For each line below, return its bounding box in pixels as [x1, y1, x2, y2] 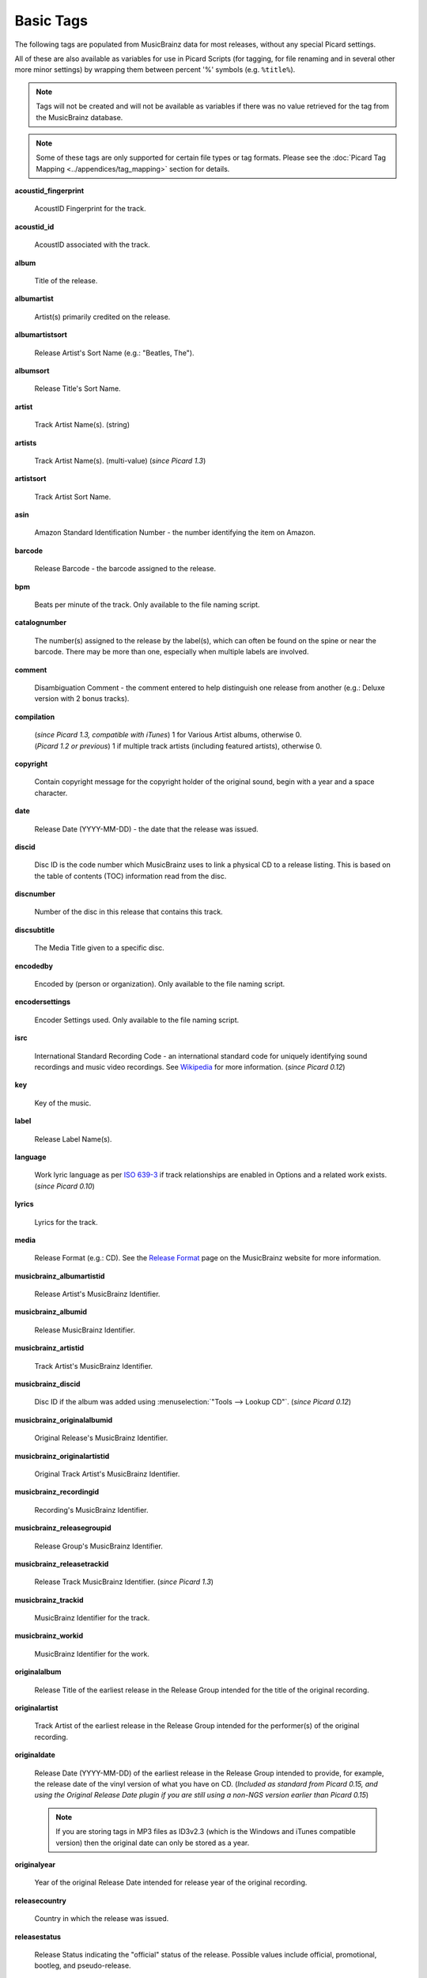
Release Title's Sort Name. [34, 384, 122, 393]
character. [34, 788, 68, 798]
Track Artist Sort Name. [34, 491, 111, 502]
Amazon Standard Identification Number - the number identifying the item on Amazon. [34, 528, 316, 537]
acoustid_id [14, 222, 55, 231]
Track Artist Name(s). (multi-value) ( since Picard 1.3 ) [34, 456, 206, 465]
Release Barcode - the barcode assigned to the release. [34, 564, 217, 574]
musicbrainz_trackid [14, 1595, 84, 1605]
